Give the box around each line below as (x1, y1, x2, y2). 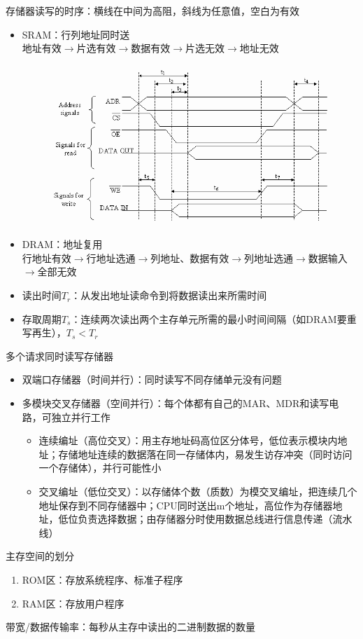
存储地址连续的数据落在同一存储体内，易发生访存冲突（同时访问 (58, 446, 353, 461)
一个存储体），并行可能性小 (38, 460, 162, 475)
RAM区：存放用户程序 (22, 596, 124, 610)
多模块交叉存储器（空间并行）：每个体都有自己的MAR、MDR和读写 (22, 396, 329, 411)
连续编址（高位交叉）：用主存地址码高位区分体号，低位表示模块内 (38, 433, 338, 448)
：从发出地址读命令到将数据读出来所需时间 (71, 288, 267, 303)
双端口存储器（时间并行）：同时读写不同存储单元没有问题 (22, 372, 282, 387)
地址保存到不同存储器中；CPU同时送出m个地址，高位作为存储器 (38, 497, 333, 512)
